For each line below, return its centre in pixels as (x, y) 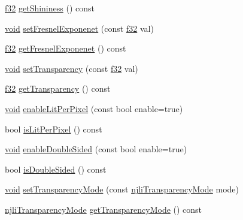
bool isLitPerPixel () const (54, 129)
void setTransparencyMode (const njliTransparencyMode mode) (122, 189)
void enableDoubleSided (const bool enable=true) (96, 149)
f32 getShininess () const (50, 8)
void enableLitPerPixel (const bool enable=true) (94, 108)
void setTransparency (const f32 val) (72, 68)
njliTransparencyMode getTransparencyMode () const (104, 209)
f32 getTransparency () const (58, 88)
